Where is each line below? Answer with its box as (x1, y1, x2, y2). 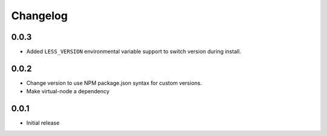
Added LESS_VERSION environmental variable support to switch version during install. (26, 48, 242, 55)
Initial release (26, 119, 60, 126)
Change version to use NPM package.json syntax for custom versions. (26, 79, 202, 87)
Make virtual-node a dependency (26, 88, 110, 95)
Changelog (11, 9, 68, 22)
